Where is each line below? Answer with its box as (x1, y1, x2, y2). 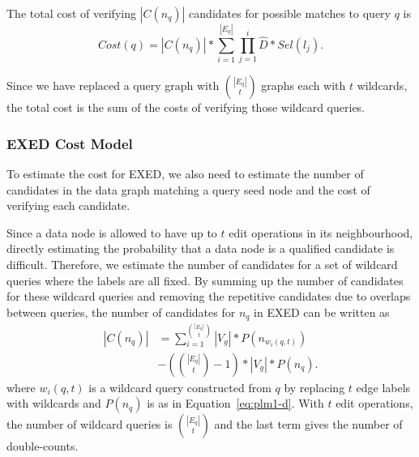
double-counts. (6, 438, 79, 455)
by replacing (284, 378, 345, 395)
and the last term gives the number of (214, 416, 403, 433)
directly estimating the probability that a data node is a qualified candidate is (6, 240, 395, 257)
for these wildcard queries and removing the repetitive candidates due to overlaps (6, 288, 411, 305)
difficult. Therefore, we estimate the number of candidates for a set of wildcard (6, 255, 398, 272)
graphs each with (261, 77, 346, 94)
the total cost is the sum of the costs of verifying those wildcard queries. (6, 99, 366, 116)
